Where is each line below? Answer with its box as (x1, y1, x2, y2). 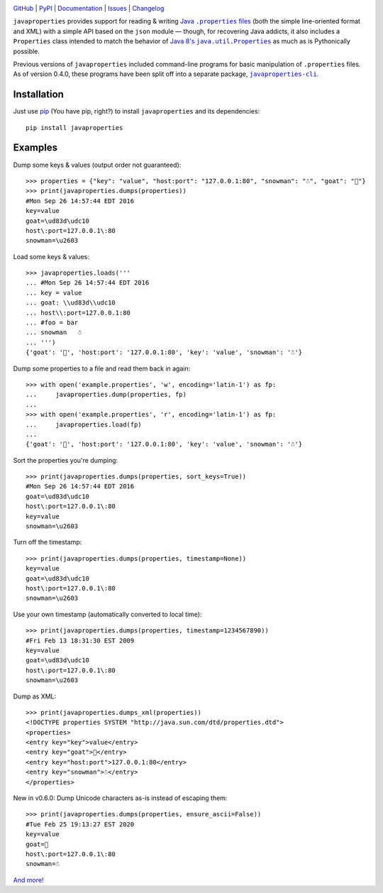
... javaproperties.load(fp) (26, 420, 142, 429)
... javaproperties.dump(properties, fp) (26, 390, 187, 399)
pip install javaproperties (26, 124, 123, 131)
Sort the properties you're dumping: (13, 456, 118, 464)
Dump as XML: (13, 692, 57, 701)
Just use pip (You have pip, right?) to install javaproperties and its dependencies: (13, 107, 260, 116)
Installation (13, 89, 64, 101)
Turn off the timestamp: (13, 538, 82, 547)
